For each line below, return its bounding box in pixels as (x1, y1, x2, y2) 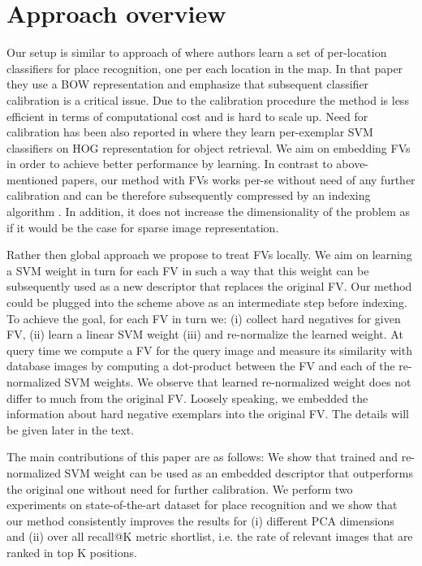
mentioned (6, 171, 58, 188)
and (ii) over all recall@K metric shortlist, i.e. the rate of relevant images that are (6, 528, 413, 545)
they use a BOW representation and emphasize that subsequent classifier (6, 76, 369, 93)
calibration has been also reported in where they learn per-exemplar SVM (6, 123, 373, 140)
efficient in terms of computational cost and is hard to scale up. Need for (6, 107, 368, 124)
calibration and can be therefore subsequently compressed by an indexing (6, 187, 371, 204)
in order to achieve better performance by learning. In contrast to (6, 155, 333, 172)
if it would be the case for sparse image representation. (6, 218, 279, 235)
